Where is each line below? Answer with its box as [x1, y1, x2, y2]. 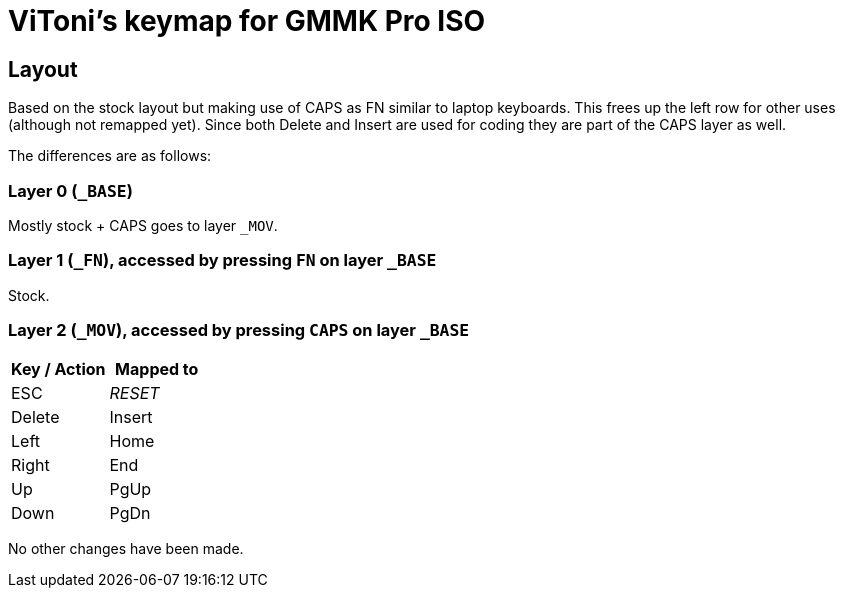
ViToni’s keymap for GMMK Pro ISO [8, 4, 486, 38]
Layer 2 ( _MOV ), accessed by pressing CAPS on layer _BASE [8, 320, 470, 341]
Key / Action [11, 359, 106, 380]
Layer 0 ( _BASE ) [8, 180, 133, 201]
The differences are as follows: [8, 147, 212, 165]
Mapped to [115, 359, 199, 380]
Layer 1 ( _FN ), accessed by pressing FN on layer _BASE [8, 250, 437, 271]
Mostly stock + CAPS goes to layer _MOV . [8, 216, 278, 234]
